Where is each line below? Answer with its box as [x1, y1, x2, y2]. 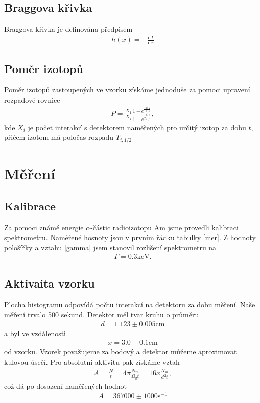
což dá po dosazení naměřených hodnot [4, 380, 127, 391]
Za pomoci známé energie [4, 222, 84, 232]
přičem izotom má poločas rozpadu [4, 132, 114, 143]
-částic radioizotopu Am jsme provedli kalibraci [90, 222, 239, 232]
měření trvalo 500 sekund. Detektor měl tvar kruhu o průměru [4, 309, 199, 320]
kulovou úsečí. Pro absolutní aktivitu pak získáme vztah [4, 356, 180, 367]
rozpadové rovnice [4, 94, 60, 105]
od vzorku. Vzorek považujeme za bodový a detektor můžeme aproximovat [4, 346, 237, 357]
